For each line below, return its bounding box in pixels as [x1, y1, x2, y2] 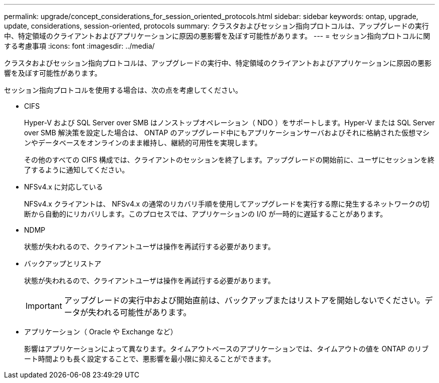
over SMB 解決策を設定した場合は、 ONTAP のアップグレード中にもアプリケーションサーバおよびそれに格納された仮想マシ [24, 128, 429, 137]
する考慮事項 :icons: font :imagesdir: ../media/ [4, 42, 155, 50]
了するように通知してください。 [24, 165, 129, 174]
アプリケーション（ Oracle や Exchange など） [24, 327, 177, 336]
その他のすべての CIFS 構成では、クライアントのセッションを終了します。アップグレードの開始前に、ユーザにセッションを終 [24, 155, 434, 164]
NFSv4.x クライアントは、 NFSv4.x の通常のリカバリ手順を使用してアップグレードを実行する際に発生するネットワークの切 [24, 200, 429, 208]
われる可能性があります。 [96, 307, 191, 317]
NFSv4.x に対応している [24, 182, 103, 191]
